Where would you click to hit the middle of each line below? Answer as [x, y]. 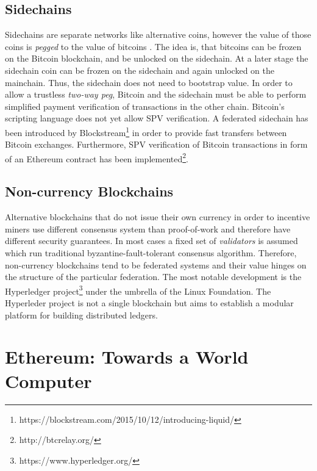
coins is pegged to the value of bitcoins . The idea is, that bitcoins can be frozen [153, 46]
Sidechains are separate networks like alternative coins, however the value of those [158, 34]
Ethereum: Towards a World [127, 357]
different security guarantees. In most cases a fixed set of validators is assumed [151, 241]
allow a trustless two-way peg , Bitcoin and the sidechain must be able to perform [156, 94]
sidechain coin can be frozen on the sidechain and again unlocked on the [140, 70]
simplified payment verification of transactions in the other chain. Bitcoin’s [145, 106]
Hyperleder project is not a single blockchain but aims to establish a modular [149, 303]
